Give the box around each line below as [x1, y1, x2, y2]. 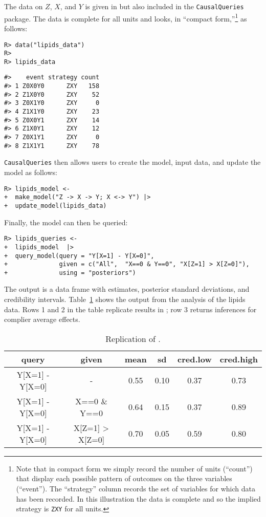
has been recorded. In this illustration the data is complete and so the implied [16, 493, 261, 504]
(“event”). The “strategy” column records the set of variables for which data [16, 483, 255, 494]
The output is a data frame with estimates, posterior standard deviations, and [4, 284, 250, 294]
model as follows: [4, 167, 57, 178]
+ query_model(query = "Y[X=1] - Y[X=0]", [4, 252, 154, 260]
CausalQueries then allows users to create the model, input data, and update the [4, 157, 261, 167]
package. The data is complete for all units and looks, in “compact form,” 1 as [4, 11, 247, 24]
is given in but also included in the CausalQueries [85, 1, 244, 11]
